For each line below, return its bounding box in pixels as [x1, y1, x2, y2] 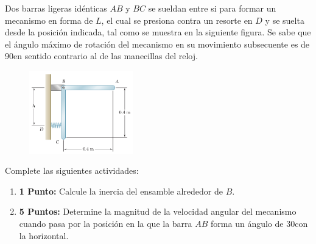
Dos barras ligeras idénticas [5, 2, 107, 14]
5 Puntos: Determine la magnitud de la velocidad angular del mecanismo [19, 205, 297, 218]
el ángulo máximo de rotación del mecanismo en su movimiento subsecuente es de [5, 37, 310, 50]
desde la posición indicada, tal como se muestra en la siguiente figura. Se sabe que [5, 26, 311, 38]
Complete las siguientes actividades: [5, 164, 139, 177]
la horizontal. [19, 229, 69, 242]
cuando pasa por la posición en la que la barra [19, 217, 192, 229]
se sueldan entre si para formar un [148, 2, 276, 14]
